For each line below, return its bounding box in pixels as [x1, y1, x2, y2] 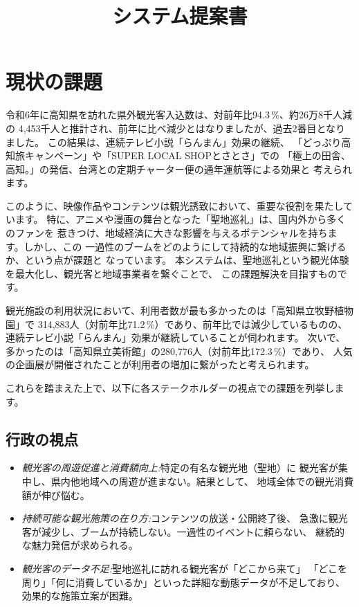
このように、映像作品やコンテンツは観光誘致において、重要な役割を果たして [6, 198, 353, 212]
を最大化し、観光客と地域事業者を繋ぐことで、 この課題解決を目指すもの [6, 266, 338, 280]
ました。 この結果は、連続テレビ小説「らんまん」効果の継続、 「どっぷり [6, 134, 342, 149]
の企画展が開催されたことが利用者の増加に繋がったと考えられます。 [6, 357, 315, 372]
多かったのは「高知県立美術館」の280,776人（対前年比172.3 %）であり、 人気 [6, 343, 353, 358]
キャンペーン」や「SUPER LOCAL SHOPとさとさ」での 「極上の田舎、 [24, 148, 351, 163]
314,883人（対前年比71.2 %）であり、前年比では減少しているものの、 [37, 316, 348, 331]
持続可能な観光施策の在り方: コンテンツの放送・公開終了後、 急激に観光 [21, 511, 348, 525]
